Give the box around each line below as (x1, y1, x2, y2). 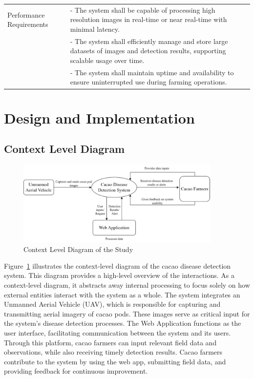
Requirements (7, 19, 48, 29)
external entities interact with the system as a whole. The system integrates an (4, 289, 240, 299)
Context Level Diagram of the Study (23, 244, 133, 254)
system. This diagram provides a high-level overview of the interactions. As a (4, 270, 234, 280)
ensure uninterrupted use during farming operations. (70, 77, 227, 87)
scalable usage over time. (70, 55, 145, 65)
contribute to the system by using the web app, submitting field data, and (4, 356, 226, 366)
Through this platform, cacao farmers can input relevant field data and (4, 337, 217, 347)
